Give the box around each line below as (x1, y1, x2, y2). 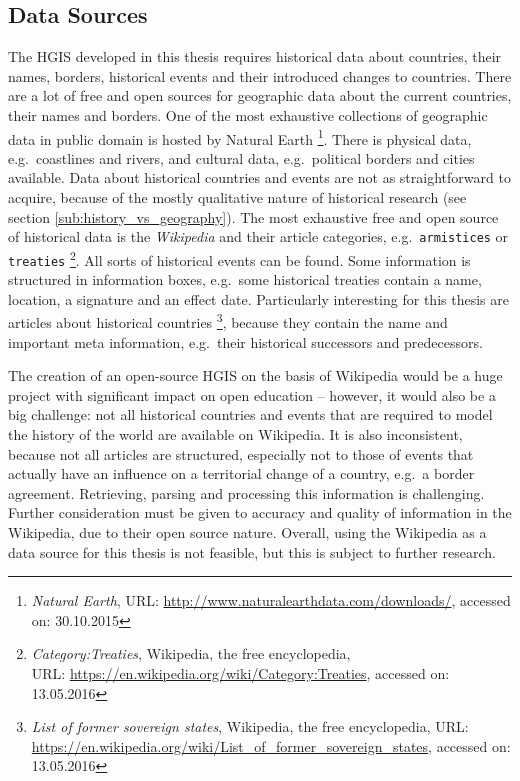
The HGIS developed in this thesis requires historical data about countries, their (8, 46, 502, 67)
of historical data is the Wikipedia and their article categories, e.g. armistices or (8, 226, 509, 247)
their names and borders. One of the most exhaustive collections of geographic (8, 104, 488, 125)
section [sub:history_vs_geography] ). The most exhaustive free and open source (8, 206, 499, 227)
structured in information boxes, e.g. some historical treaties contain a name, (8, 269, 482, 290)
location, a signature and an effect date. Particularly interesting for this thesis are (8, 288, 509, 309)
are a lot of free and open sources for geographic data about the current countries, (8, 85, 512, 106)
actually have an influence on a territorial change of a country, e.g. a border (8, 463, 475, 484)
